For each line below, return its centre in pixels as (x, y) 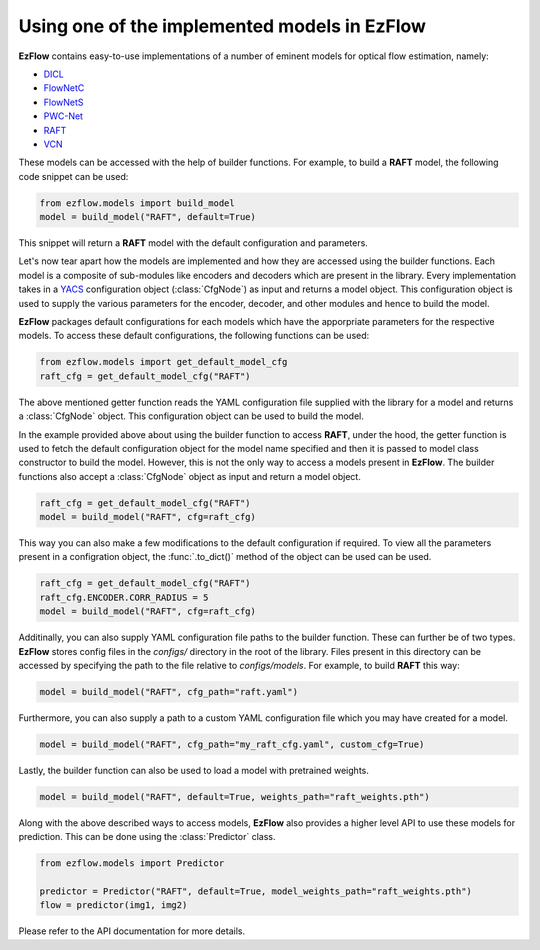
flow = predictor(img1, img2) (113, 905)
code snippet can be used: (73, 176)
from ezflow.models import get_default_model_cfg (163, 362)
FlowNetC (64, 88)
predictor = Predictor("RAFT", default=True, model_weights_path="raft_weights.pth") (255, 891)
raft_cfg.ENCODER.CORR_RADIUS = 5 (124, 597)
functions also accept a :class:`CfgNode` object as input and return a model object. (190, 476)
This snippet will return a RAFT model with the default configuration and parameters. (193, 243)
